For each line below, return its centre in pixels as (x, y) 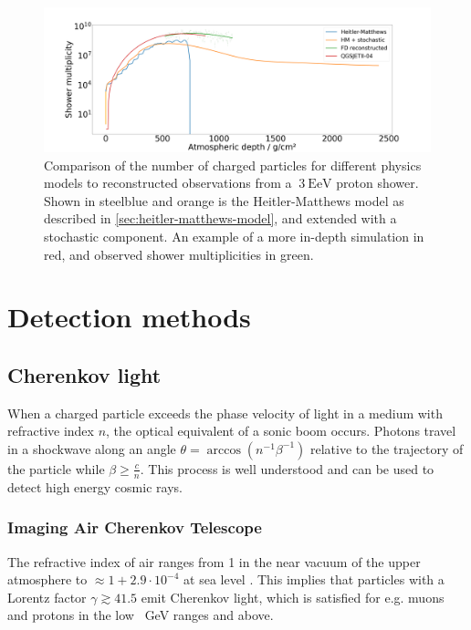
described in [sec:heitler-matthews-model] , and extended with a (220, 218)
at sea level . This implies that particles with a (314, 579)
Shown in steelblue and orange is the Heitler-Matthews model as (224, 200)
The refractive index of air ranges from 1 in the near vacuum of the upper (214, 561)
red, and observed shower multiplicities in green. (179, 254)
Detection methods (129, 317)
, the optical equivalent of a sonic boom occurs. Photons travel (281, 431)
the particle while (56, 468)
